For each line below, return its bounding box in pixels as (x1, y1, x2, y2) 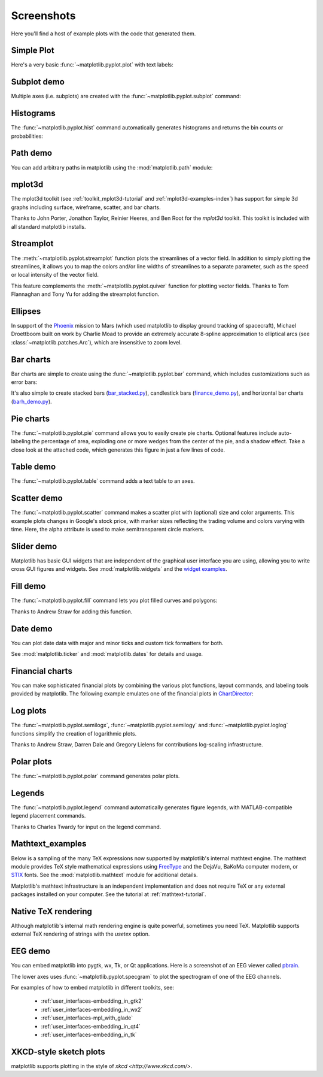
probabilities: (11, 132, 43, 140)
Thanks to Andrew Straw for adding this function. (11, 608, 133, 615)
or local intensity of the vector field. (11, 271, 99, 279)
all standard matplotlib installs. (11, 223, 86, 230)
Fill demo (11, 581, 46, 591)
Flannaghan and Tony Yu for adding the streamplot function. (11, 291, 160, 298)
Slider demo (11, 541, 57, 551)
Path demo (11, 148, 53, 158)
